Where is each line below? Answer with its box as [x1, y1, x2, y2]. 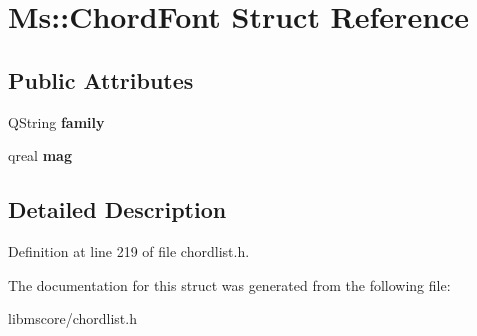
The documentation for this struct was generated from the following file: [8, 274, 451, 295]
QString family [8, 111, 105, 132]
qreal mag [8, 145, 72, 166]
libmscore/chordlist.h [8, 308, 137, 329]
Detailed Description [8, 194, 227, 225]
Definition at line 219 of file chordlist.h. [8, 240, 250, 261]
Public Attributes [8, 64, 194, 95]
